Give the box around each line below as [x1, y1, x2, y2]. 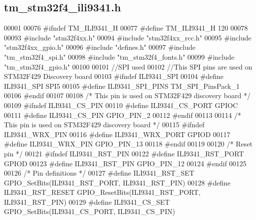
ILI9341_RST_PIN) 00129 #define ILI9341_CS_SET [4, 196, 170, 207]
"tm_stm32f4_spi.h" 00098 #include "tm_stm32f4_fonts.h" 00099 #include [4, 51, 234, 62]
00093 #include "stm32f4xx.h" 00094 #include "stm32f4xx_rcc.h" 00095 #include [4, 32, 252, 42]
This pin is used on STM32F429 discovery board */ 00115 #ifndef [4, 119, 205, 130]
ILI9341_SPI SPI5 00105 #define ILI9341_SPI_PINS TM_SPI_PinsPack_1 [4, 80, 240, 91]
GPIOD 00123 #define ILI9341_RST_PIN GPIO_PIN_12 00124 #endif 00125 [4, 158, 247, 168]
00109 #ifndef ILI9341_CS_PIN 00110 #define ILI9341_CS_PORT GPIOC [4, 100, 238, 110]
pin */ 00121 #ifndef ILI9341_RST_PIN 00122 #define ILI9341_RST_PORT [4, 148, 244, 158]
